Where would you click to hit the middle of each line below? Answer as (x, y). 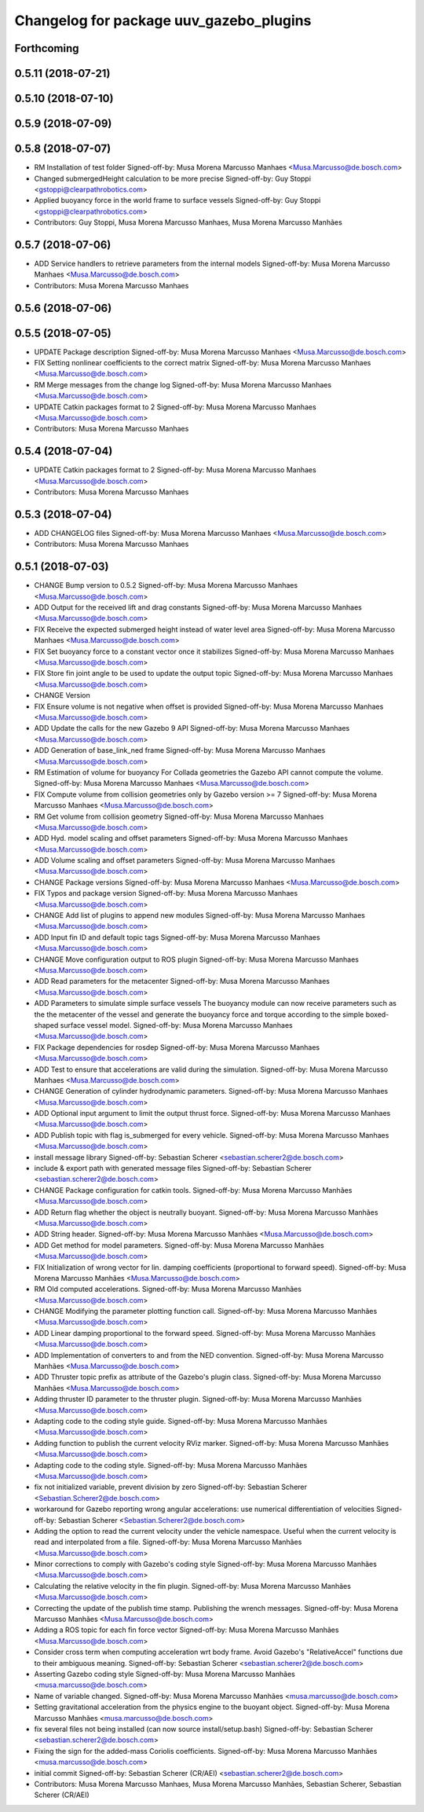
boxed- (377, 1014)
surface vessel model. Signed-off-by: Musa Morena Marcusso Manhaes (177, 1025)
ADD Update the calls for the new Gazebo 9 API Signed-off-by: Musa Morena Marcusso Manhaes (192, 728)
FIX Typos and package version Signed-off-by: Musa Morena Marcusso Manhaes (166, 893)
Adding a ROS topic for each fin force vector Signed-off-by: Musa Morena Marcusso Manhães (186, 1630)
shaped (46, 1025)
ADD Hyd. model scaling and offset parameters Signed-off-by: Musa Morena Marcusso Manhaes (191, 838)
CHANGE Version (62, 695)
